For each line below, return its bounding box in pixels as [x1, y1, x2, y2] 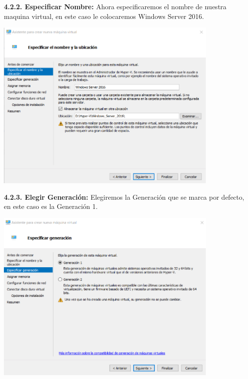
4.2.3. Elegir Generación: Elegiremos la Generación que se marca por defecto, [4, 191, 245, 202]
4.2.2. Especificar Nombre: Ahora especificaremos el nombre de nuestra [4, 1, 227, 11]
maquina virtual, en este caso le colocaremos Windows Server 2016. [4, 11, 204, 21]
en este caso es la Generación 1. [4, 201, 98, 211]
